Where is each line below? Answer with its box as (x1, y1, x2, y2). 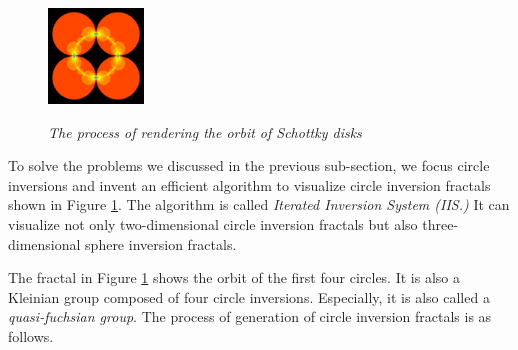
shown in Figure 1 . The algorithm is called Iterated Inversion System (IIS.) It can (8, 194, 510, 215)
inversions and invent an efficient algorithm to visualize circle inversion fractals (8, 174, 491, 195)
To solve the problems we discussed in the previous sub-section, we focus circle (8, 155, 490, 176)
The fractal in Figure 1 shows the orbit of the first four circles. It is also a (8, 267, 460, 288)
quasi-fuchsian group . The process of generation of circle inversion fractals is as (8, 306, 492, 327)
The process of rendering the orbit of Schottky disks (48, 121, 362, 142)
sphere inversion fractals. (85, 233, 237, 254)
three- (422, 213, 459, 234)
